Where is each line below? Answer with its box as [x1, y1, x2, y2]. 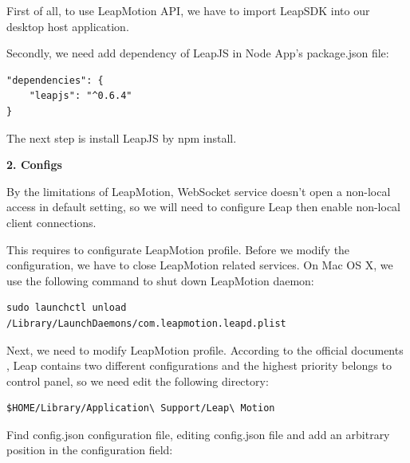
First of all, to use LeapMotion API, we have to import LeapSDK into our [6, 2, 370, 18]
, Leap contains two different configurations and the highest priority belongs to [6, 357, 392, 374]
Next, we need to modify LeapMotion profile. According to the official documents [6, 341, 404, 358]
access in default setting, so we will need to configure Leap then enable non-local [6, 198, 401, 215]
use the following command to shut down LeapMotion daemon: [6, 272, 314, 288]
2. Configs [6, 156, 62, 173]
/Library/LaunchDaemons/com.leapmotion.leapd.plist [6, 317, 286, 329]
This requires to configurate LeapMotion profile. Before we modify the [6, 241, 350, 257]
